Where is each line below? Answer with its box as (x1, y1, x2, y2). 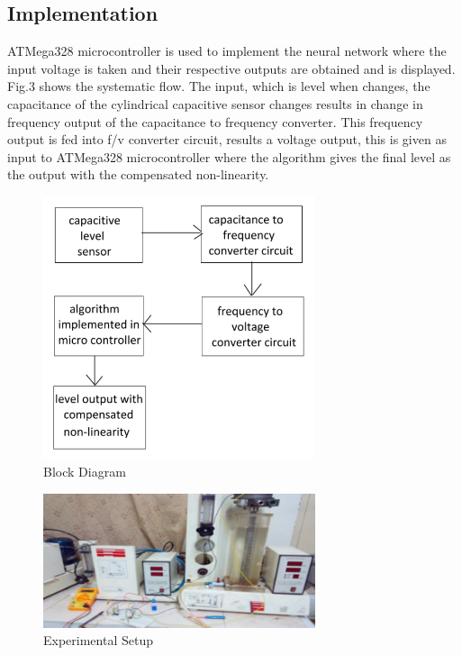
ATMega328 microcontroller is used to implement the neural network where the (7, 41, 447, 60)
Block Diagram (43, 461, 126, 480)
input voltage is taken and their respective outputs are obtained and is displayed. (7, 59, 456, 77)
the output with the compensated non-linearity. (7, 165, 269, 184)
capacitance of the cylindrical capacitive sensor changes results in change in (7, 94, 423, 113)
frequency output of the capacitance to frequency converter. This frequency (7, 112, 423, 131)
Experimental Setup (43, 631, 153, 650)
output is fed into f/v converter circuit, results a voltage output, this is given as (7, 130, 447, 149)
